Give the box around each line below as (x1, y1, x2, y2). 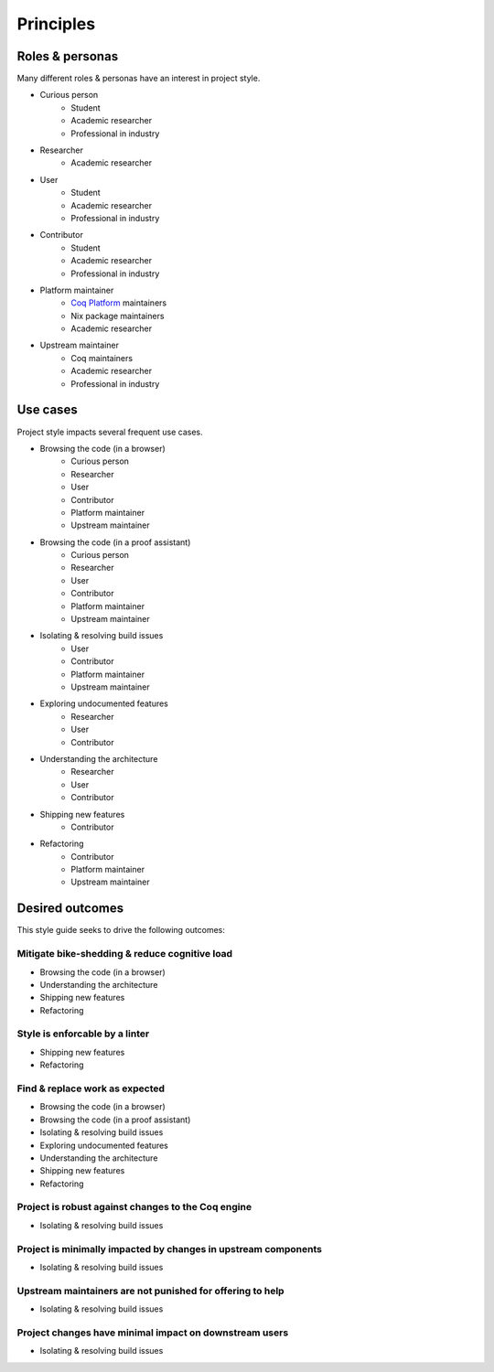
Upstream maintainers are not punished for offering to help (16, 1284, 285, 1297)
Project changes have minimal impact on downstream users (16, 1326, 289, 1339)
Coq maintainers (70, 352, 133, 363)
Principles (16, 14, 96, 34)
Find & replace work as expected (16, 1082, 165, 1095)
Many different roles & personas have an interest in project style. (16, 73, 261, 84)
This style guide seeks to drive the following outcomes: (16, 925, 226, 936)
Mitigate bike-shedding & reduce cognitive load (16, 948, 233, 960)
